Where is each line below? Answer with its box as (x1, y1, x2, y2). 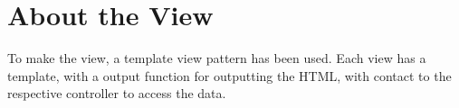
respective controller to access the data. (7, 84, 226, 103)
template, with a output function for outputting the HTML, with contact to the (7, 66, 452, 85)
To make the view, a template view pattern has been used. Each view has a (7, 49, 426, 67)
